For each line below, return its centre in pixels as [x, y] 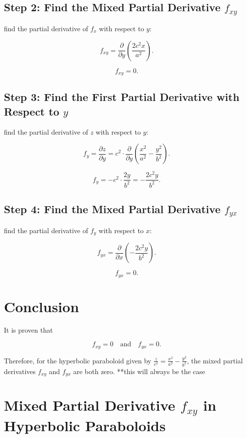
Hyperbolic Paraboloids [85, 426]
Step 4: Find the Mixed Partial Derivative [112, 209]
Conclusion [42, 306]
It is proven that [28, 329]
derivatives [20, 371]
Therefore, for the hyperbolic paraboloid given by [78, 360]
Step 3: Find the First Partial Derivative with [122, 97]
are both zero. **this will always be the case [139, 371]
